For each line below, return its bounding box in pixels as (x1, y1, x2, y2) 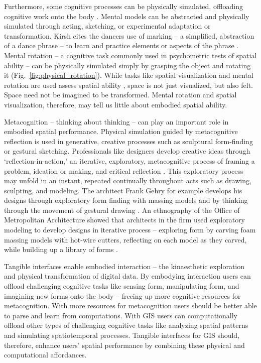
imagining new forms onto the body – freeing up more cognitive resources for (4, 290, 241, 301)
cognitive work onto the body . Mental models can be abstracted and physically (4, 11, 249, 21)
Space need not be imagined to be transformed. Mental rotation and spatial (4, 89, 237, 100)
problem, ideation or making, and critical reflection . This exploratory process (4, 165, 243, 176)
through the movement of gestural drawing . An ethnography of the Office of (4, 204, 240, 215)
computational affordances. (4, 349, 87, 360)
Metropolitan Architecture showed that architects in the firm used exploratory (4, 214, 245, 225)
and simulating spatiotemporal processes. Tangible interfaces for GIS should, (4, 330, 240, 340)
